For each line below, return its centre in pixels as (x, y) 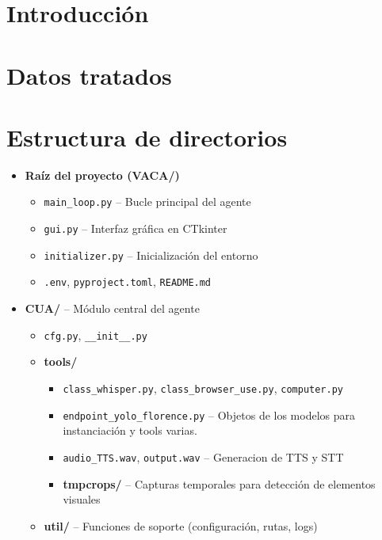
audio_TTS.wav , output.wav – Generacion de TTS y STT (203, 456)
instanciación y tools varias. (130, 430)
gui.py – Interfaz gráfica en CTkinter (136, 228)
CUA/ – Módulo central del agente (112, 308)
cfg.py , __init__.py (95, 335)
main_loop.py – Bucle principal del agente (147, 202)
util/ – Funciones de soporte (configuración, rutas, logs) (181, 525)
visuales (82, 499)
